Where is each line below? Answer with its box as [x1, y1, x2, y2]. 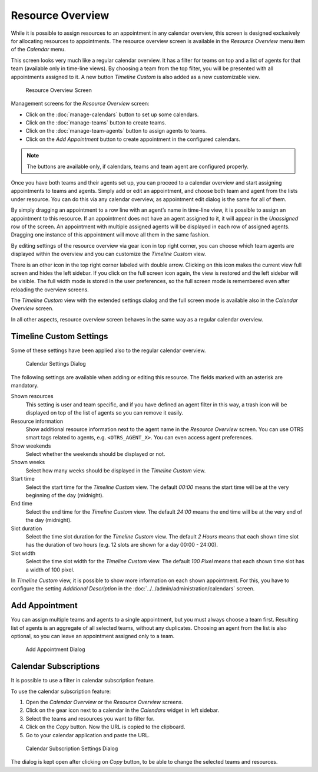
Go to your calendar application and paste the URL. [25, 731, 150, 738]
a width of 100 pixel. [25, 566, 75, 573]
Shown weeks [11, 459, 45, 466]
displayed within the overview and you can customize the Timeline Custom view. [11, 251, 206, 258]
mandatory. [11, 382, 39, 389]
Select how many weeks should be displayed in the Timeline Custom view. [25, 467, 206, 474]
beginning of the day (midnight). [25, 492, 104, 499]
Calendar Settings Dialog [25, 360, 87, 367]
